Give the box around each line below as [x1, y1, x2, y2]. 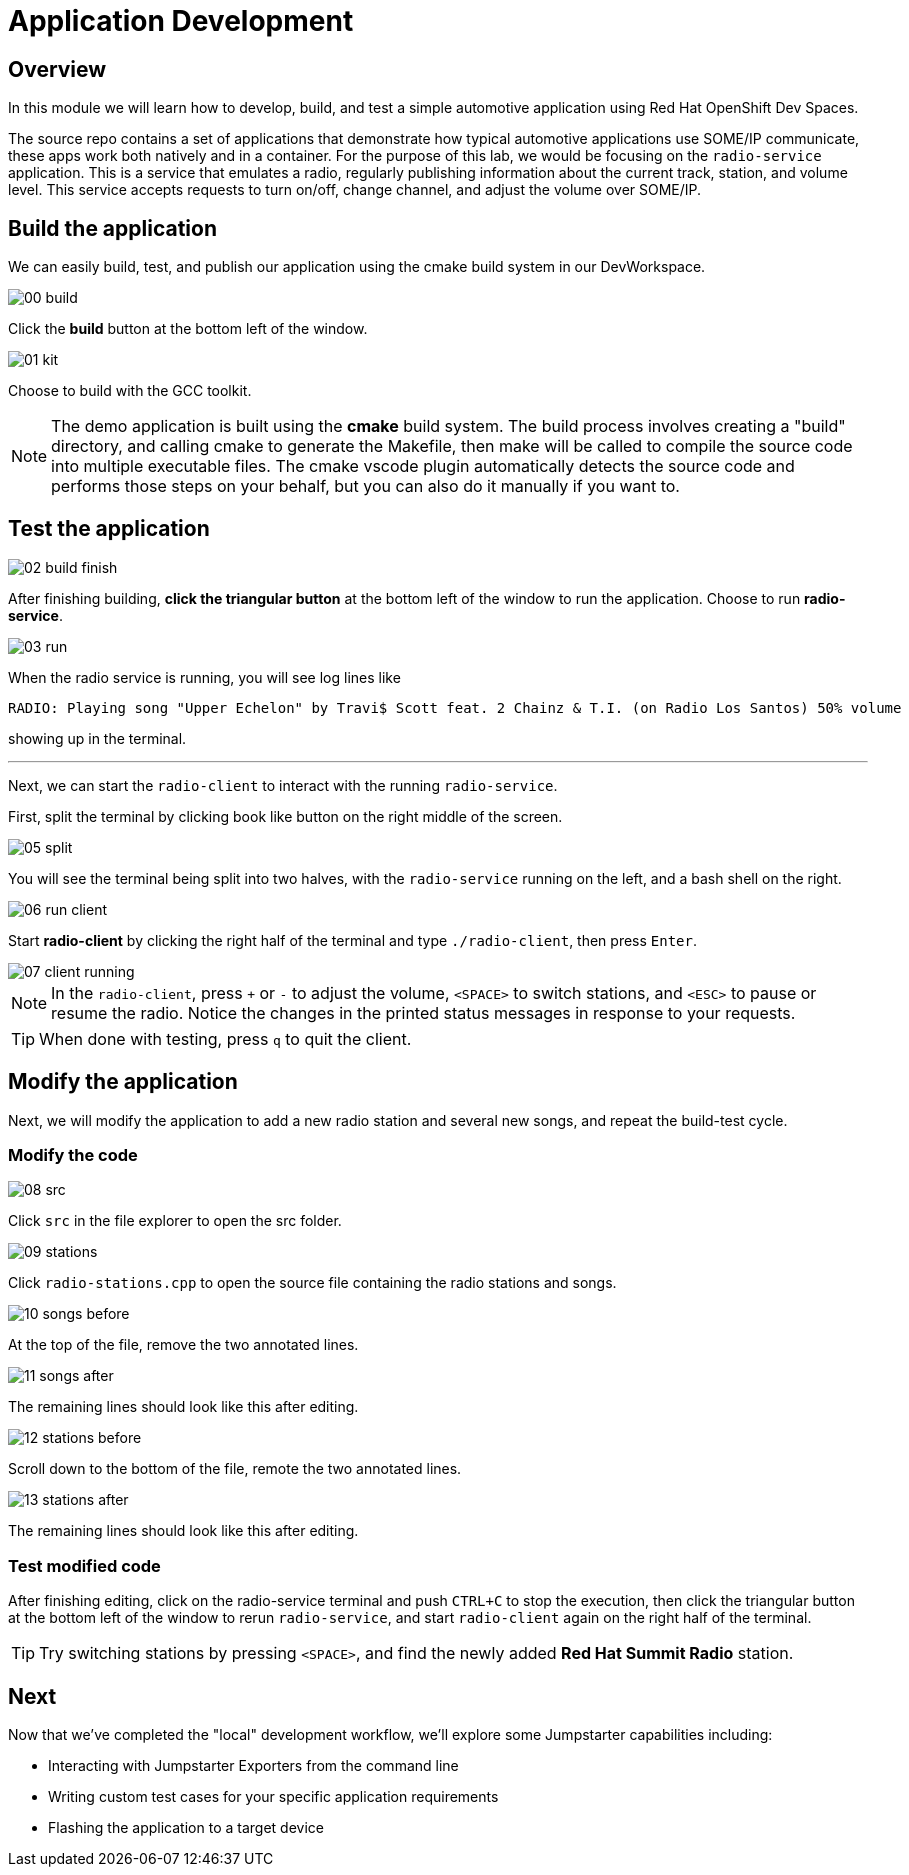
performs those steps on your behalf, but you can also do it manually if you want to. [51, 476, 680, 497]
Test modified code [8, 1555, 161, 1576]
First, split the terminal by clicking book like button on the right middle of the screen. [8, 807, 563, 825]
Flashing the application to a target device [48, 1819, 324, 1837]
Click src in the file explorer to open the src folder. [8, 1212, 342, 1230]
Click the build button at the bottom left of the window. [8, 320, 368, 338]
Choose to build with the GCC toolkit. [8, 382, 252, 400]
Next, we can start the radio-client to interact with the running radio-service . [8, 776, 558, 794]
